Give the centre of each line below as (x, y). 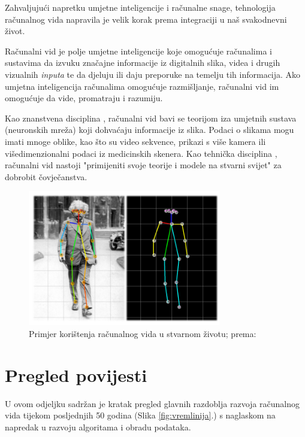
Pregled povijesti (76, 374)
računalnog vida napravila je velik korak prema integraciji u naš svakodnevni (146, 19)
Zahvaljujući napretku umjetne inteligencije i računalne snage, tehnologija (140, 7)
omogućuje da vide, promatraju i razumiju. (84, 98)
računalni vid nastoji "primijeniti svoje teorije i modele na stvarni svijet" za (143, 165)
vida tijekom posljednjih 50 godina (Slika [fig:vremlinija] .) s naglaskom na (140, 415)
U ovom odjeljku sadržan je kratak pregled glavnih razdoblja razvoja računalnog (152, 403)
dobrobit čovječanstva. (46, 176)
